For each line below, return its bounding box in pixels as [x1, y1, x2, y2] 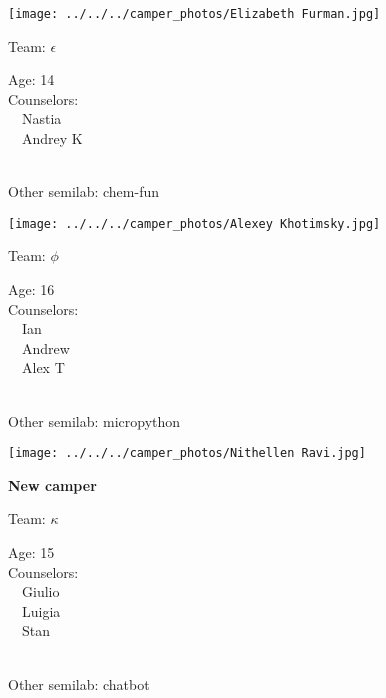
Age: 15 [8, 542, 55, 563]
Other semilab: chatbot [8, 673, 150, 694]
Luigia [21, 600, 61, 621]
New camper [8, 474, 97, 495]
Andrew [21, 337, 70, 358]
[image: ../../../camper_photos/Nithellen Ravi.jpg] [8, 446, 366, 461]
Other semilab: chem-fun [8, 181, 160, 202]
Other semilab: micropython [8, 410, 181, 431]
